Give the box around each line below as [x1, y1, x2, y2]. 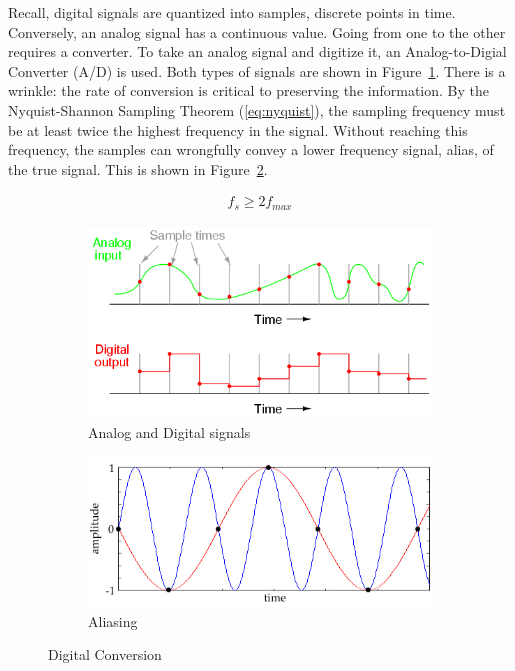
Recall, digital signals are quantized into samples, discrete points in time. [8, 2, 456, 22]
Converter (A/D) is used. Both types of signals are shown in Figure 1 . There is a [8, 60, 506, 81]
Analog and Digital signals [88, 421, 251, 442]
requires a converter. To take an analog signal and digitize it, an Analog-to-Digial [8, 41, 507, 62]
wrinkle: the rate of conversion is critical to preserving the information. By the [8, 80, 489, 101]
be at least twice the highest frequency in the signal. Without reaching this [8, 119, 468, 140]
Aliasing [88, 610, 138, 631]
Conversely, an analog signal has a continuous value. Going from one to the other [8, 21, 506, 42]
